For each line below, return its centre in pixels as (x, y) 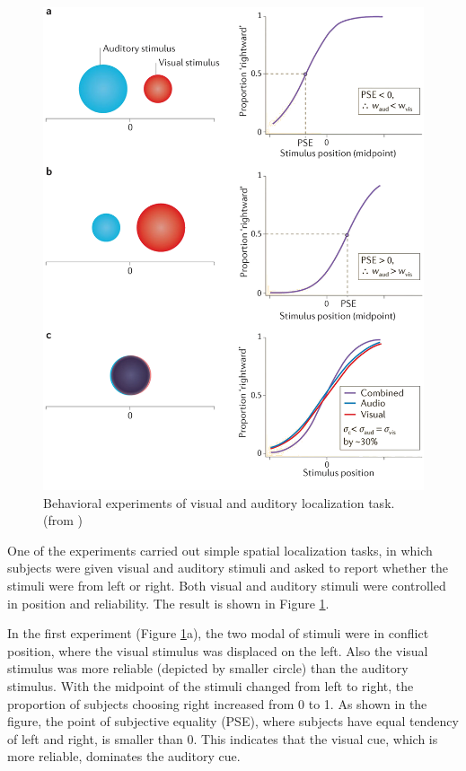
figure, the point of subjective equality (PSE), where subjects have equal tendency (233, 721)
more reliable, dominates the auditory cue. (124, 756)
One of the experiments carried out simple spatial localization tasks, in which (220, 550)
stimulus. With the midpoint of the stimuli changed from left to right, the (211, 685)
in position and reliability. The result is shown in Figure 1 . (168, 603)
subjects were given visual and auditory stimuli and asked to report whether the (228, 568)
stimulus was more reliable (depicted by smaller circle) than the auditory (208, 668)
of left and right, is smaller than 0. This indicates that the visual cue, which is (223, 738)
